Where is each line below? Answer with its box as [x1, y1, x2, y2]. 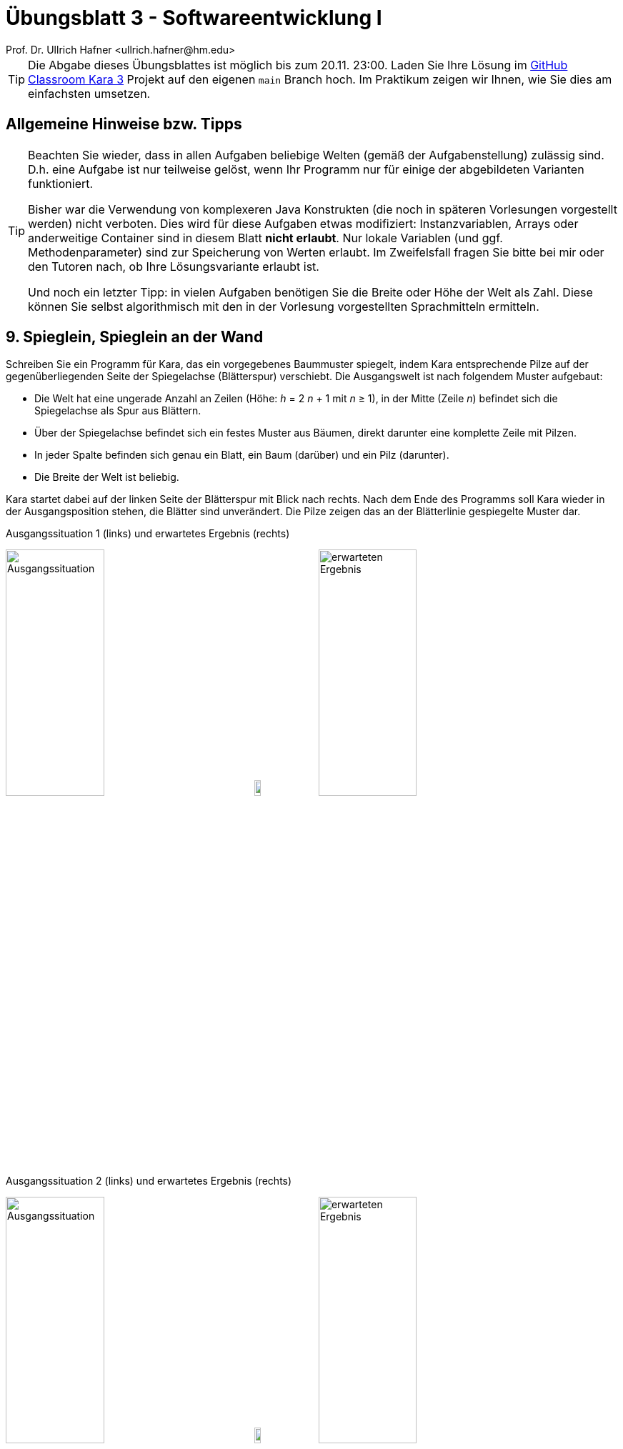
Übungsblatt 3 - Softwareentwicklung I [6, 6, 382, 30]
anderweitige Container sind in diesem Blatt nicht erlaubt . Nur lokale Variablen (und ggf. [28, 230, 503, 245]
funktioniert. [28, 176, 94, 191]
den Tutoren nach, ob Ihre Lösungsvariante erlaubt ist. [28, 259, 319, 274]
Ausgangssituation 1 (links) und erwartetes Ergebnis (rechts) [6, 527, 290, 540]
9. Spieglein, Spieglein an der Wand [6, 328, 264, 347]
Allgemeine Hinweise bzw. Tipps [6, 115, 242, 134]
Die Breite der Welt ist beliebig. [34, 471, 179, 484]
